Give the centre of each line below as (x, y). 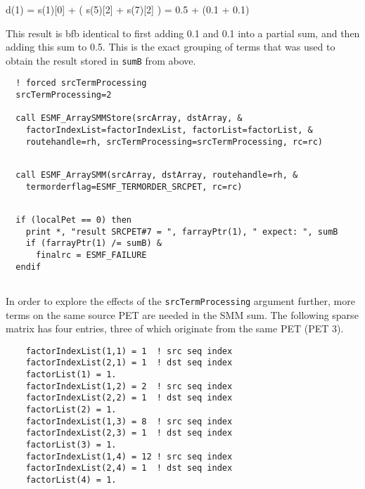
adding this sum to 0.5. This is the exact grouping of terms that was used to (171, 47)
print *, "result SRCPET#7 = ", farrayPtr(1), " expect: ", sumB (182, 232)
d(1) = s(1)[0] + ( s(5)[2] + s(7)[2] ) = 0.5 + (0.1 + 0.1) (128, 9)
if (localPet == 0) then (73, 220)
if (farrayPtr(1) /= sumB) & (94, 243)
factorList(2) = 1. (71, 410)
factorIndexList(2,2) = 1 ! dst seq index (129, 398)
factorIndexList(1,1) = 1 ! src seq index (129, 351)
